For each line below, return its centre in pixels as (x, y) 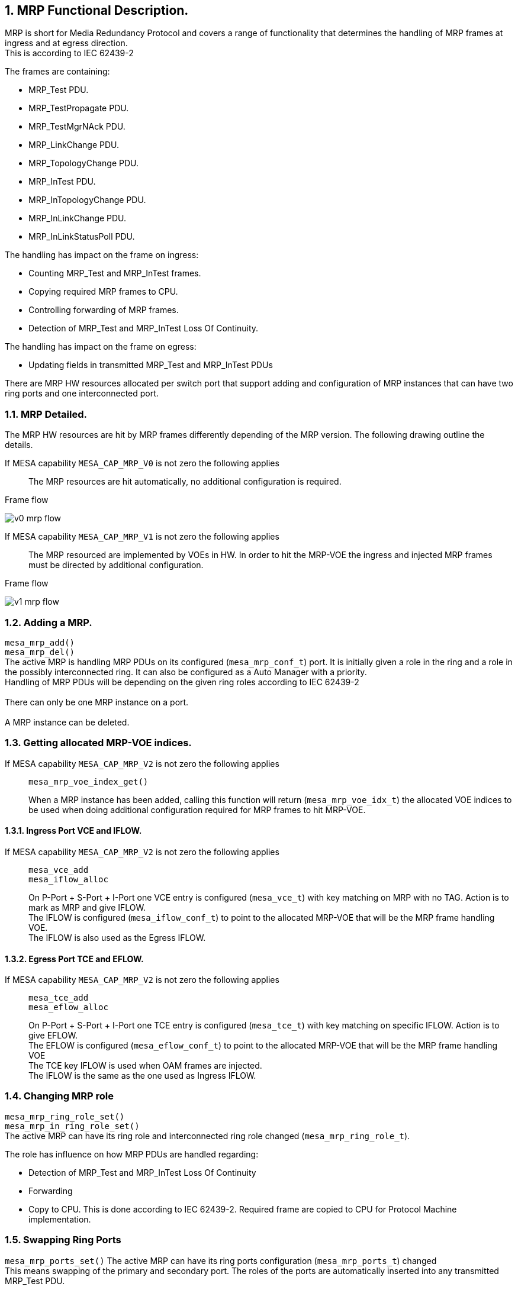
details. (19, 445)
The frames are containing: (57, 72)
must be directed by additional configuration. (116, 565)
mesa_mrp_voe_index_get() (89, 781)
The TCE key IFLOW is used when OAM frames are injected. (145, 1066)
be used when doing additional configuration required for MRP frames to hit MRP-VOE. (197, 810)
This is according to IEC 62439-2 (69, 53)
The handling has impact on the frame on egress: (101, 347)
